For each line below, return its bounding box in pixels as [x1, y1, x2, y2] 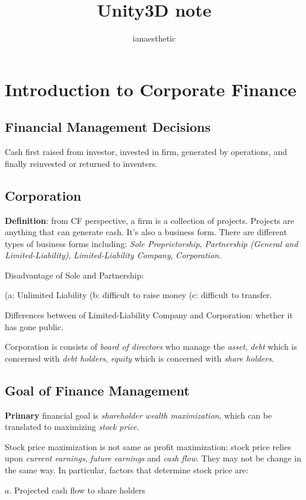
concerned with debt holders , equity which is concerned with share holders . [5, 352, 274, 364]
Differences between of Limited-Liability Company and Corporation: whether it [5, 309, 293, 321]
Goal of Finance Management [5, 381, 190, 399]
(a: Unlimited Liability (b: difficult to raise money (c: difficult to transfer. [5, 289, 272, 301]
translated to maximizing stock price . [5, 420, 139, 433]
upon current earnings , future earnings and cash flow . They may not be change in [5, 452, 301, 464]
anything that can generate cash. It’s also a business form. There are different [5, 226, 287, 238]
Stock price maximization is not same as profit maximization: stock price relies [5, 440, 291, 452]
